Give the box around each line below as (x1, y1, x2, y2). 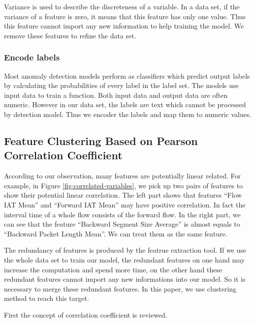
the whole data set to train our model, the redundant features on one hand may (4, 254, 245, 264)
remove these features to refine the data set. (4, 30, 136, 40)
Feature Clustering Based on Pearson (4, 133, 198, 148)
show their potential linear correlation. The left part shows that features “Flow (4, 190, 242, 200)
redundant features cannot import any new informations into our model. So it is (4, 274, 246, 284)
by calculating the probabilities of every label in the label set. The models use (4, 80, 239, 90)
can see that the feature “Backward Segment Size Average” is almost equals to (4, 219, 240, 229)
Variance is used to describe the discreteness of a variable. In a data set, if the (4, 1, 240, 11)
